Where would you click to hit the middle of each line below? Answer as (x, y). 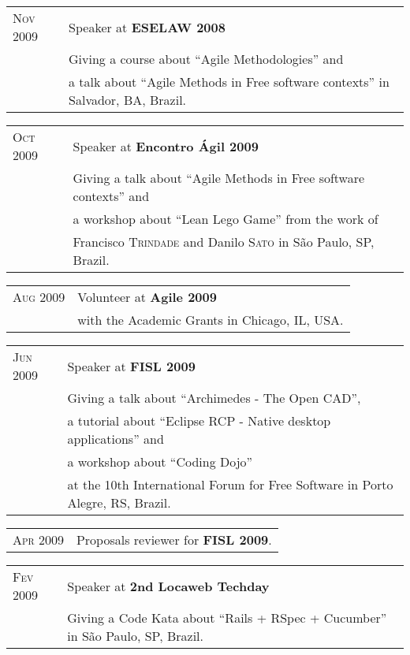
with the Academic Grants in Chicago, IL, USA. (211, 320)
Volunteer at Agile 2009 (147, 297)
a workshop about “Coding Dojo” (160, 461)
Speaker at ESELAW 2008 (147, 27)
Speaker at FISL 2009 (131, 366)
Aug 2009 (39, 297)
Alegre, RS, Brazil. (119, 502)
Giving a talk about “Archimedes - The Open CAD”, (214, 398)
